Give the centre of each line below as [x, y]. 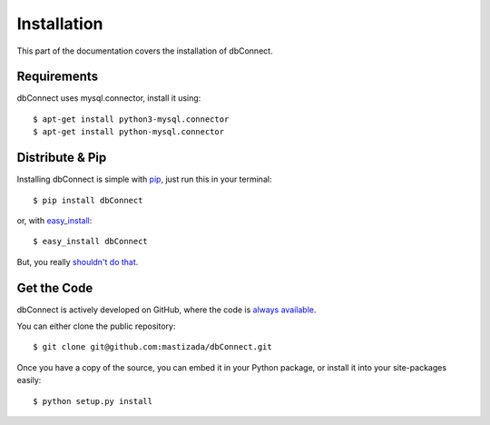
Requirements [58, 77]
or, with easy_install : [54, 220]
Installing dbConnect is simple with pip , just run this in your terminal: [144, 179]
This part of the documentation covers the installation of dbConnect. [145, 51]
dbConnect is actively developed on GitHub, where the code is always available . [167, 310]
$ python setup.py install [93, 401]
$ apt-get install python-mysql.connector [129, 132]
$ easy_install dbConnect [91, 242]
